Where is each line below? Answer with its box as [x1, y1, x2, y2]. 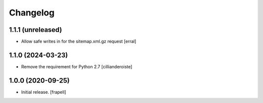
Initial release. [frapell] [21, 89, 66, 95]
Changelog [9, 7, 55, 18]
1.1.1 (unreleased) [9, 26, 62, 34]
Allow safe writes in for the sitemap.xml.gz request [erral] [21, 39, 136, 44]
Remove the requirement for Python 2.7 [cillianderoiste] [21, 63, 132, 70]
